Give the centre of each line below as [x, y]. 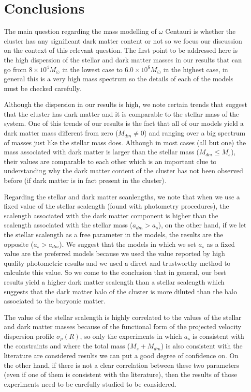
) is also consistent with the [202, 346]
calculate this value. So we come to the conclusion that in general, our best [115, 272]
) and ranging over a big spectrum [195, 133]
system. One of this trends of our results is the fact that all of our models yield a [124, 123]
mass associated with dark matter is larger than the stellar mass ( [102, 152]
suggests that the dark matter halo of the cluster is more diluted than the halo [120, 291]
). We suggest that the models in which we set [128, 244]
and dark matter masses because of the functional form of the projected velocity [123, 326]
